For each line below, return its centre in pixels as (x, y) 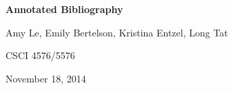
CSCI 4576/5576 (40, 55)
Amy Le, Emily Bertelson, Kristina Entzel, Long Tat (117, 32)
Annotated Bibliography (64, 9)
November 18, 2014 (46, 78)
